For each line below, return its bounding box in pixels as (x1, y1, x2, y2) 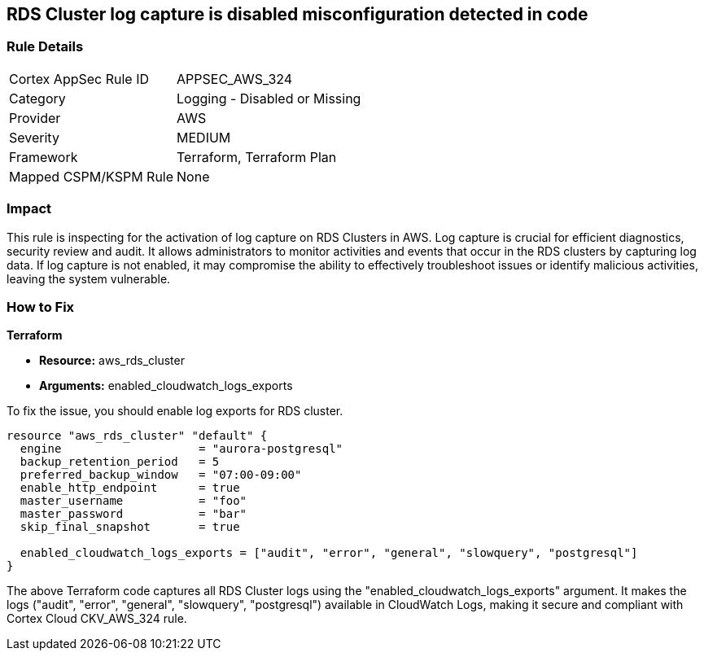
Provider (9, 109, 61, 126)
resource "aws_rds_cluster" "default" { (7, 429, 268, 443)
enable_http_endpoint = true (20, 481, 240, 495)
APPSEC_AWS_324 (177, 70, 293, 87)
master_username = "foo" (20, 494, 247, 508)
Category (9, 90, 66, 107)
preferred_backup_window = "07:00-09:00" (20, 468, 302, 482)
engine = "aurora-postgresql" (20, 442, 343, 456)
